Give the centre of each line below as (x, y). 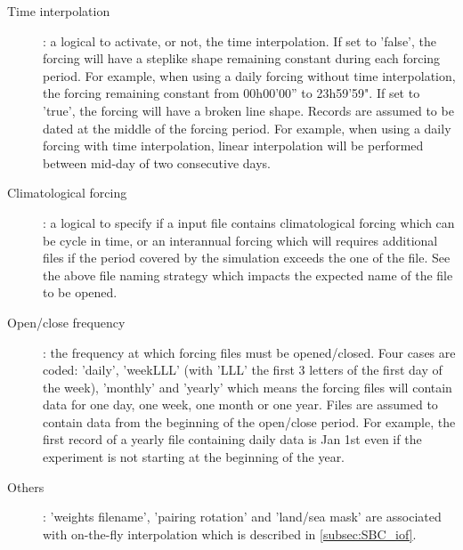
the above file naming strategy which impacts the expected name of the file (248, 275)
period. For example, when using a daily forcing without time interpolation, (249, 75)
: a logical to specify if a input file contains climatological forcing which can (249, 222)
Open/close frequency (66, 322)
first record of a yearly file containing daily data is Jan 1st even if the (232, 439)
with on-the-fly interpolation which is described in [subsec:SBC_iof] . (230, 534)
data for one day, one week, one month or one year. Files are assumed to (240, 404)
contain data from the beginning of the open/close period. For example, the (249, 421)
